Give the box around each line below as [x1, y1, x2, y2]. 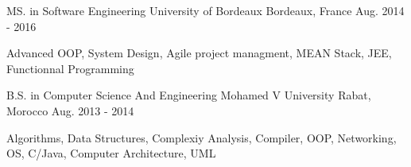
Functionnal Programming [6, 60, 134, 76]
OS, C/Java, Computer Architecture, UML [6, 145, 216, 161]
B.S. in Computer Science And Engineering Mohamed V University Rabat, [6, 87, 371, 103]
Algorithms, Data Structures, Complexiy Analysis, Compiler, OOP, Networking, [6, 129, 397, 146]
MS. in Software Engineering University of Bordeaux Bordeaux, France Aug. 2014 [6, 2, 405, 18]
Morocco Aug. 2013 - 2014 [6, 102, 134, 118]
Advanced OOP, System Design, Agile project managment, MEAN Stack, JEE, [6, 45, 392, 61]
